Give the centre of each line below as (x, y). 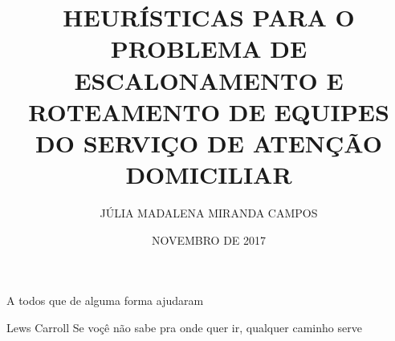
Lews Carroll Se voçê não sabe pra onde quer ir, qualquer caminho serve (184, 327)
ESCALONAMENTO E (209, 80)
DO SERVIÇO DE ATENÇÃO (209, 142)
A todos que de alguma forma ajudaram (105, 300)
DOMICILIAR (209, 175)
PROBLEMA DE (209, 49)
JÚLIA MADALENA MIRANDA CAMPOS (209, 213)
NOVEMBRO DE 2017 (209, 240)
